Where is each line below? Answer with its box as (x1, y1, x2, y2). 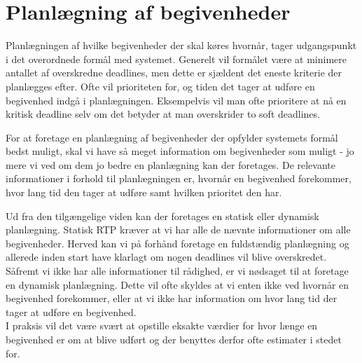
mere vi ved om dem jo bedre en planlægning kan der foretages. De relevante (6, 157, 335, 172)
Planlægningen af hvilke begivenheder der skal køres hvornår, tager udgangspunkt (6, 38, 357, 53)
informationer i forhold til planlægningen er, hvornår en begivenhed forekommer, (6, 171, 351, 186)
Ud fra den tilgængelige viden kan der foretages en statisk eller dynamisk (6, 208, 319, 223)
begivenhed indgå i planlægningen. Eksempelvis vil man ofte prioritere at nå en (6, 93, 347, 107)
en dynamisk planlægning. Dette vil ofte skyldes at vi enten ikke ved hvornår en (6, 277, 349, 292)
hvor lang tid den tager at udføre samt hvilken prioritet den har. (6, 185, 282, 200)
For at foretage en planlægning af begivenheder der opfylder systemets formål (6, 130, 338, 144)
